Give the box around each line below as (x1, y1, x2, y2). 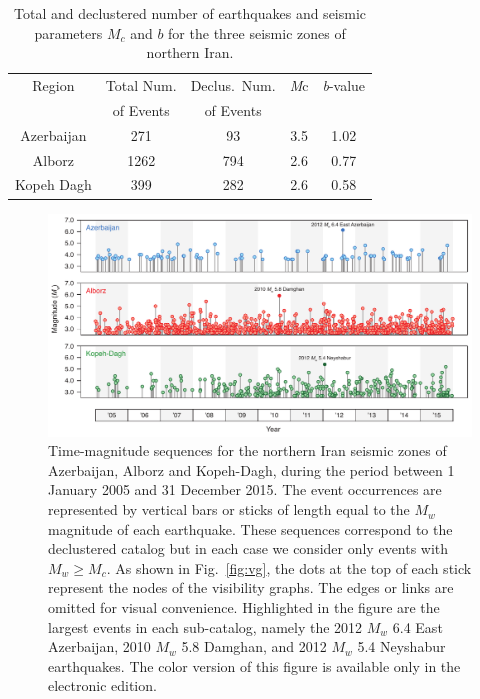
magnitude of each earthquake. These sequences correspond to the (48, 518, 453, 539)
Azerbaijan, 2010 (48, 636, 151, 657)
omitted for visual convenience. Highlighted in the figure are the (48, 597, 440, 618)
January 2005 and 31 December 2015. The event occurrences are (48, 479, 442, 500)
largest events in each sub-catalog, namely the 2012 (48, 616, 363, 637)
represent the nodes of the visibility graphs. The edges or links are (48, 577, 454, 598)
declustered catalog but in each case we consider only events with (48, 538, 449, 559)
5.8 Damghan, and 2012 (181, 636, 327, 657)
